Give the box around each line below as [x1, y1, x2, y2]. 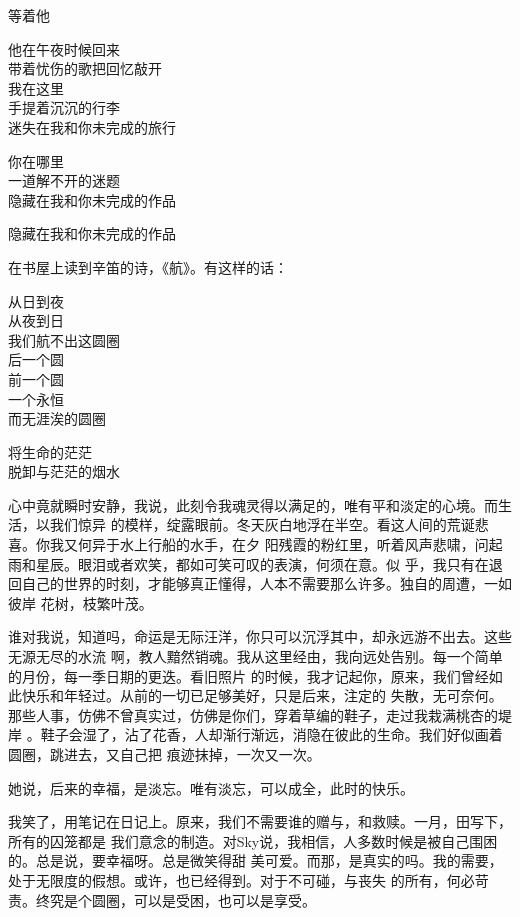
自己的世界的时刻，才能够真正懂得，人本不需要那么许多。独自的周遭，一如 [21, 573, 512, 594]
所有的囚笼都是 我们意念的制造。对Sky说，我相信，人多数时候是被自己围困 [8, 830, 498, 851]
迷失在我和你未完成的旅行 [8, 116, 176, 137]
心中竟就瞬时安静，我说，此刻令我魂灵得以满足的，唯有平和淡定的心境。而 [8, 494, 498, 515]
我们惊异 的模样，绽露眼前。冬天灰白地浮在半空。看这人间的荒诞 [49, 514, 475, 535]
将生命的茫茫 [8, 441, 92, 462]
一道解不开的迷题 [8, 170, 120, 191]
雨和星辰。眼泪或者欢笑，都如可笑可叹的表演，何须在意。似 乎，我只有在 [8, 553, 489, 574]
